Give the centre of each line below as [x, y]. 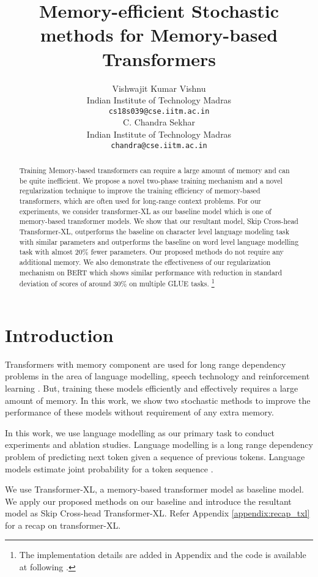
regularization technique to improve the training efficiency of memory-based [140, 191]
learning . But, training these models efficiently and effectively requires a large [152, 388]
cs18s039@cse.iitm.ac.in [159, 111]
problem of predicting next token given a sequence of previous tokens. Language [155, 456]
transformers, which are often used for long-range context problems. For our [140, 200]
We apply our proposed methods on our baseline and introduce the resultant [148, 501]
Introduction [59, 334]
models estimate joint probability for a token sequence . [109, 468]
